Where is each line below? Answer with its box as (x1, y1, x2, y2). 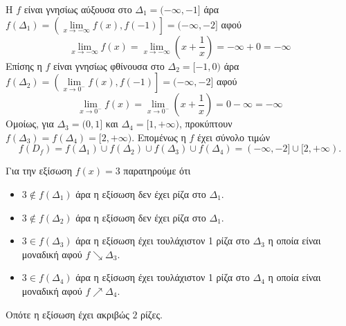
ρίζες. (140, 307, 163, 321)
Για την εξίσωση (6, 163, 72, 178)
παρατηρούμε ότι (123, 163, 191, 178)
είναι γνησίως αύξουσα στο (24, 2, 132, 16)
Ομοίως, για (6, 116, 54, 131)
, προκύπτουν (179, 116, 233, 131)
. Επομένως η (131, 129, 186, 144)
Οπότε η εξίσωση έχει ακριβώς (6, 307, 129, 321)
